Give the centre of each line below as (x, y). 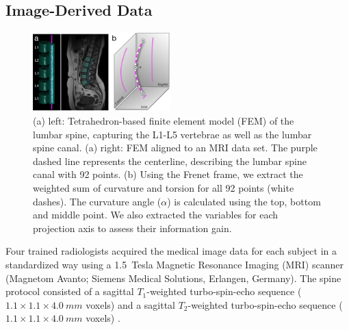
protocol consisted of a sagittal (70, 291)
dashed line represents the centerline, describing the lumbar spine (170, 161)
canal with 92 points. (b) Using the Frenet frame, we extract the (168, 174)
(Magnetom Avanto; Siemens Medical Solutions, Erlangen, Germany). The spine (173, 278)
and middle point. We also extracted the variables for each (156, 215)
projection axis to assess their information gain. (132, 228)
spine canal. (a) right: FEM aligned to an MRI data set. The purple (175, 148)
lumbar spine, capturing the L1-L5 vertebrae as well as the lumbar (172, 134)
